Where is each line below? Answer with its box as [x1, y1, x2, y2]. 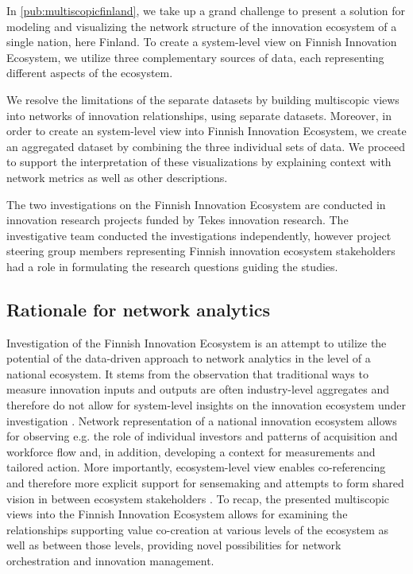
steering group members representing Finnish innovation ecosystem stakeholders [6, 242, 396, 259]
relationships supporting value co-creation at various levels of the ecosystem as [6, 521, 389, 537]
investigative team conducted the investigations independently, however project [6, 227, 392, 243]
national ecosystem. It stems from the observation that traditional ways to [6, 365, 369, 382]
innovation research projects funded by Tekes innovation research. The [6, 211, 349, 228]
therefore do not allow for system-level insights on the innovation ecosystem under [6, 397, 407, 413]
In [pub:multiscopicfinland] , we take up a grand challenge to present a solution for [6, 2, 406, 18]
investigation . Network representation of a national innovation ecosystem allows [6, 412, 397, 429]
